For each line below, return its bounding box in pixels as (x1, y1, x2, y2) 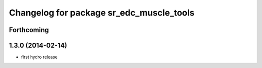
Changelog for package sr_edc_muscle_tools (9, 7, 195, 18)
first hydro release (21, 54, 58, 60)
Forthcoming (9, 26, 49, 34)
